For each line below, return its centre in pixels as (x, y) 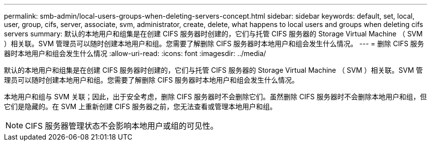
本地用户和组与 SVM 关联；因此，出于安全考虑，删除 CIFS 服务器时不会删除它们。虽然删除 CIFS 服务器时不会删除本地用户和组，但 (215, 97)
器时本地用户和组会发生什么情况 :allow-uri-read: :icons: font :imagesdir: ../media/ (135, 53)
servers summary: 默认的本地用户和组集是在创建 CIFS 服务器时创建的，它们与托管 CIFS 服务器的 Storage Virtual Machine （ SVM (213, 34)
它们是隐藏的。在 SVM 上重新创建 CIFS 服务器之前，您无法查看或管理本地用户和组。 (140, 106)
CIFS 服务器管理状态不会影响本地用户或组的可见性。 (122, 126)
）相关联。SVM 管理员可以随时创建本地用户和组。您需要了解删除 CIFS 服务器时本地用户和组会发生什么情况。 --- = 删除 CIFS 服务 (214, 43)
